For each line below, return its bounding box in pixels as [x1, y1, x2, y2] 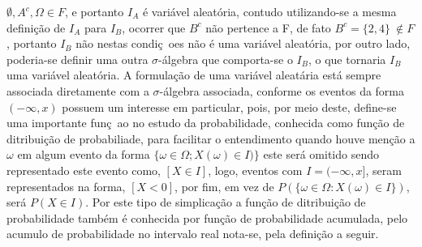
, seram [365, 161, 402, 178]
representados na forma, [6, 177, 126, 194]
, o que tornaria [308, 50, 386, 67]
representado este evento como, [6, 161, 161, 178]
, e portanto [64, 3, 124, 19]
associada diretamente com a [6, 82, 149, 99]
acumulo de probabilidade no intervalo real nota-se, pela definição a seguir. [6, 225, 379, 242]
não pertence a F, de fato [205, 19, 331, 36]
